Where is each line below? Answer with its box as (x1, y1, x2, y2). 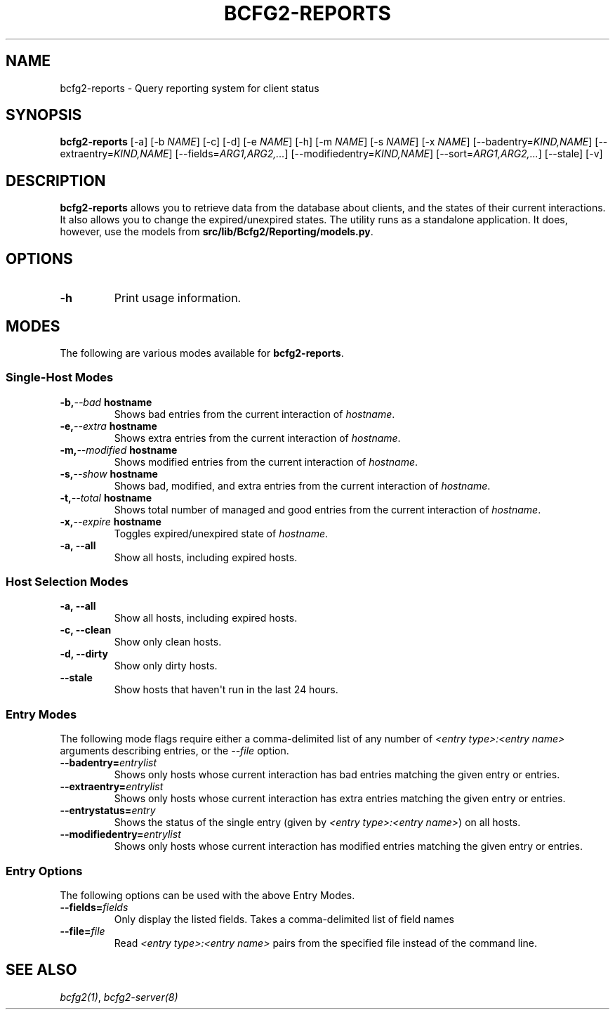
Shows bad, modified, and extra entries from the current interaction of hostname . (114, 479, 491, 492)
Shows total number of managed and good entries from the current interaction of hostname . (114, 503, 541, 516)
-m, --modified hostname (60, 443, 178, 456)
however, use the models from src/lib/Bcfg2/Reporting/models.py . (60, 225, 373, 238)
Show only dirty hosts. (114, 660, 218, 672)
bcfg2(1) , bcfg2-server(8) (60, 990, 178, 1003)
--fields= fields (60, 901, 128, 913)
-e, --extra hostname (60, 419, 157, 432)
